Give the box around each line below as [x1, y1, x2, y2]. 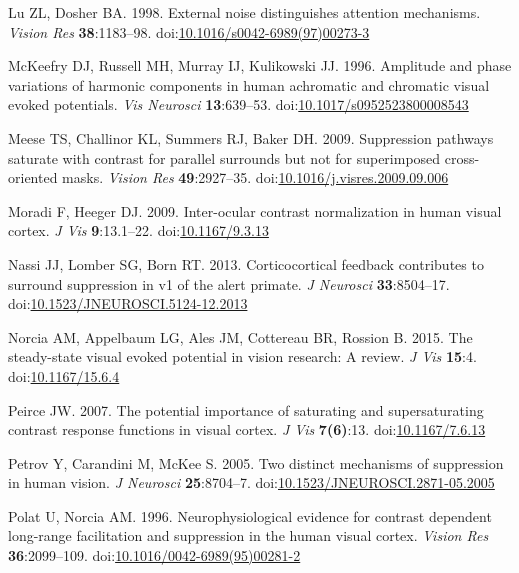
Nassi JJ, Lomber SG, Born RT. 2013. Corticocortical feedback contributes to [8, 253, 484, 274]
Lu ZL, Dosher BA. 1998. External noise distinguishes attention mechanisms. [8, 2, 481, 22]
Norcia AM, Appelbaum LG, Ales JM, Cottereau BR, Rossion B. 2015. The [8, 326, 473, 347]
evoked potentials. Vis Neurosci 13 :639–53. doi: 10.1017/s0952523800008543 [8, 94, 469, 115]
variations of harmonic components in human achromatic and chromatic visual [8, 74, 490, 95]
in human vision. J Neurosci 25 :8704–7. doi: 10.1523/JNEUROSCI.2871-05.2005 [8, 472, 495, 493]
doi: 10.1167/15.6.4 [8, 365, 120, 386]
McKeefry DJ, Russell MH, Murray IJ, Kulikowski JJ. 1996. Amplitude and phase [8, 55, 512, 76]
